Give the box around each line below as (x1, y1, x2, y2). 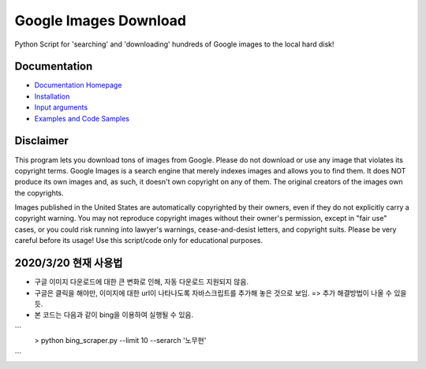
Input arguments (34, 102, 88, 112)
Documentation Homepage (34, 80, 122, 90)
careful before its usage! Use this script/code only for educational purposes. (14, 236, 263, 245)
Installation (34, 91, 70, 101)
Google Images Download (14, 12, 187, 29)
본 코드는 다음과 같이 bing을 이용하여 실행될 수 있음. (34, 310, 193, 319)
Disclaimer (14, 134, 69, 147)
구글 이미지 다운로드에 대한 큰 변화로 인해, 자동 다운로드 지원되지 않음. (34, 277, 248, 287)
